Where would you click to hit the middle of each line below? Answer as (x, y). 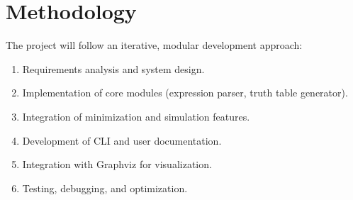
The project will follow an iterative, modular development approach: (154, 45)
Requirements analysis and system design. (113, 68)
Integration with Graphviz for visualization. (117, 164)
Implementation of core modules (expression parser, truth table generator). (185, 93)
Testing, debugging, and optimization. (105, 188)
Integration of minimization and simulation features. (136, 116)
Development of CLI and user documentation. (122, 140)
